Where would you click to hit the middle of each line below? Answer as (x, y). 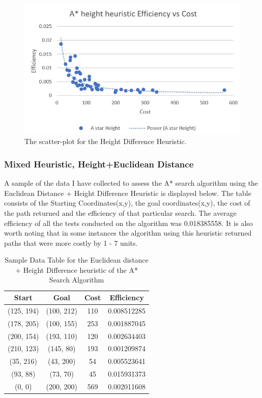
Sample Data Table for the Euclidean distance (77, 260)
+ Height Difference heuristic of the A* (77, 269)
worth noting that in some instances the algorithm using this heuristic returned (128, 233)
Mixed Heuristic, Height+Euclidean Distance (99, 164)
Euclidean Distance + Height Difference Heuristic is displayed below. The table (128, 193)
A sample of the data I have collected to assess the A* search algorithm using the (131, 183)
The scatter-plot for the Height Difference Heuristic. (106, 141)
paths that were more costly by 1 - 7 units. (71, 243)
